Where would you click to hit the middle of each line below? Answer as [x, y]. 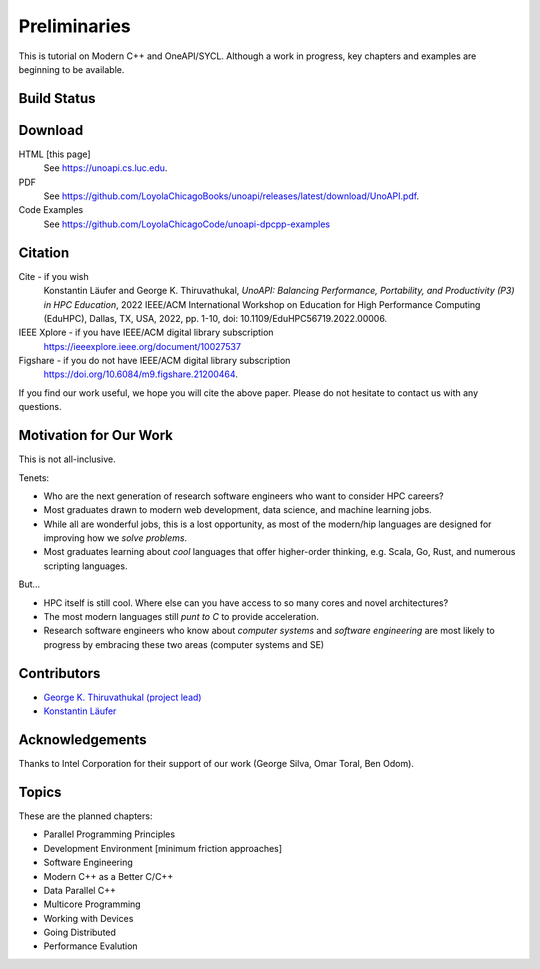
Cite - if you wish [53, 276]
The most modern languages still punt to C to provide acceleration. [181, 617]
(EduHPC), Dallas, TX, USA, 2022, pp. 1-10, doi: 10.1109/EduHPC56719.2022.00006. [215, 318]
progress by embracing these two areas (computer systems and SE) [184, 644]
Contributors [59, 673]
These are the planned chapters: [85, 816]
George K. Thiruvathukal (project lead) [122, 697]
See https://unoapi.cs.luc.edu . [105, 168]
